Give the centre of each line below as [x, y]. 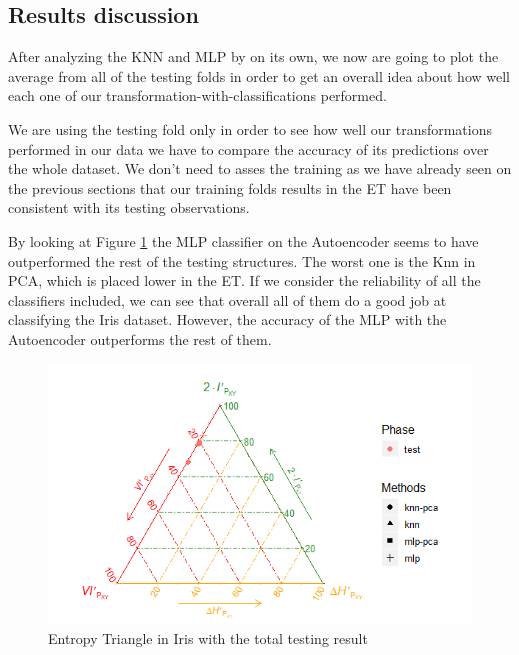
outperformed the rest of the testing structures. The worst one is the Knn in [242, 260]
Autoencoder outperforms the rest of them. [140, 338]
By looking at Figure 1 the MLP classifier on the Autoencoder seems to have [243, 240]
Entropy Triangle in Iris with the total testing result [208, 638]
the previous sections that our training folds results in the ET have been [230, 187]
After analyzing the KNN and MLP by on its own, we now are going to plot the [253, 56]
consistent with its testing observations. [129, 207]
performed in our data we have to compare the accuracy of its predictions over [248, 148]
